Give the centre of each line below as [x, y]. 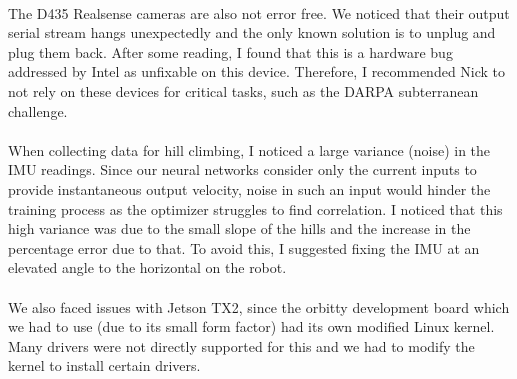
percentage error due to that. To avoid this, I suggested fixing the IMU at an [244, 247]
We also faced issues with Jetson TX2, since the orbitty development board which [259, 306]
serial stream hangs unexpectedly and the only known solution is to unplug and [252, 32]
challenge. [38, 110]
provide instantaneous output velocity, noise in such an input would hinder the [249, 188]
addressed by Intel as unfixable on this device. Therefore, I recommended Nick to [257, 71]
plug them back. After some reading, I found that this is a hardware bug [230, 51]
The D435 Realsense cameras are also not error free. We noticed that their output [259, 12]
